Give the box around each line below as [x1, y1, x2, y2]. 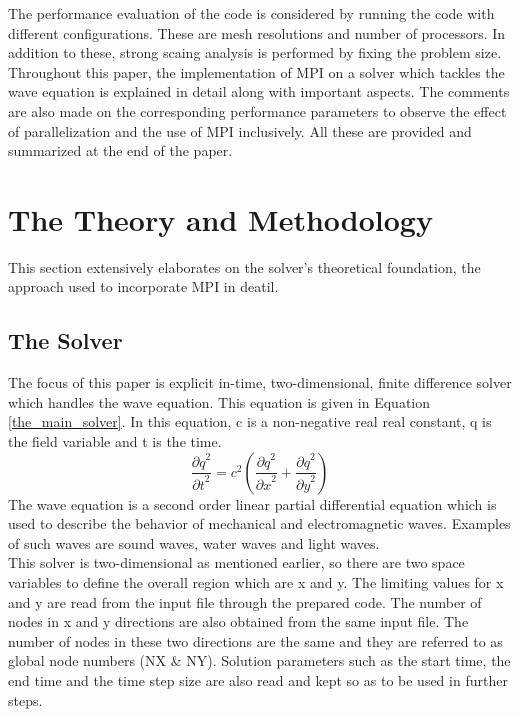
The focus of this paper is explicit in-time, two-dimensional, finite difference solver [8, 372, 512, 393]
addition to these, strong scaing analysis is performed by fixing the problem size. [8, 42, 502, 63]
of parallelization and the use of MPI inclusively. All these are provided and [8, 120, 472, 141]
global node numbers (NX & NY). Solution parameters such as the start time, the [8, 650, 511, 671]
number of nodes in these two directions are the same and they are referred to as [8, 630, 503, 651]
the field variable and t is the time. [8, 431, 222, 452]
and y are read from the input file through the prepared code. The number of [8, 591, 482, 612]
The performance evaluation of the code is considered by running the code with [8, 3, 495, 23]
